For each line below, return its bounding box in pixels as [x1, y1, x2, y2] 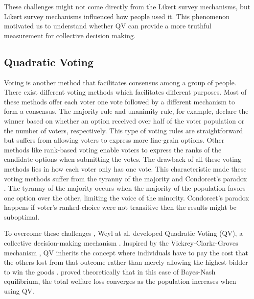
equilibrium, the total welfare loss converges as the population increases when [4, 276, 236, 286]
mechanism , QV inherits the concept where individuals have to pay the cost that [4, 247, 248, 257]
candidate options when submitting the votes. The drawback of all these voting [4, 154, 241, 164]
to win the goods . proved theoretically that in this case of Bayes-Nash [4, 266, 216, 276]
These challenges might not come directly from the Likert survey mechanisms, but [4, 1, 251, 11]
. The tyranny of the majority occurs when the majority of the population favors [4, 183, 246, 193]
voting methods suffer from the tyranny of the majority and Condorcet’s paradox [4, 173, 247, 183]
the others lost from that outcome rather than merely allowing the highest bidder [4, 257, 248, 267]
